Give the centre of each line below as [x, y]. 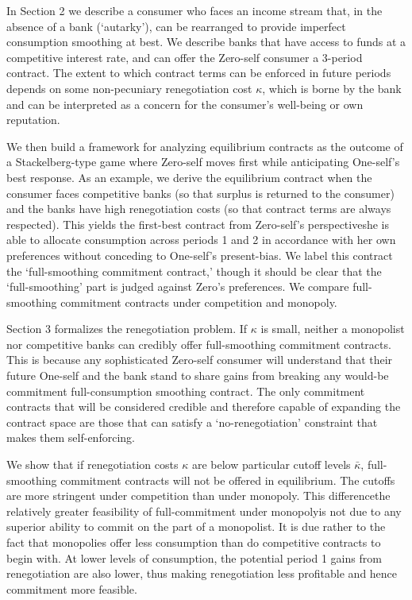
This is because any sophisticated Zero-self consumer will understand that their [200, 360]
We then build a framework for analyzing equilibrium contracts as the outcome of [205, 146]
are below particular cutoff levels [271, 465]
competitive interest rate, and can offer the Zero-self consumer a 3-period [185, 57]
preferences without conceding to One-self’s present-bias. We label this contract [200, 255]
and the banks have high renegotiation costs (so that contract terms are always [199, 209]
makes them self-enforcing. [71, 437]
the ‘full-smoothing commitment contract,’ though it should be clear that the [194, 271]
